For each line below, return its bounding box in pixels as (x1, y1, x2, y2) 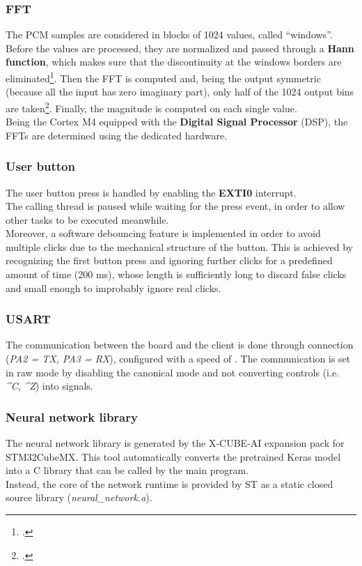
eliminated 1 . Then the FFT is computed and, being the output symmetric (6, 69, 321, 85)
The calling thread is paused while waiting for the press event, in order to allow (6, 199, 345, 213)
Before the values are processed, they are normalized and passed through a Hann (6, 40, 354, 55)
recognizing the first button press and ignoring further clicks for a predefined (6, 253, 333, 268)
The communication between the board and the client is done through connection (6, 337, 354, 352)
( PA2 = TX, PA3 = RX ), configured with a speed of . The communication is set (6, 351, 351, 366)
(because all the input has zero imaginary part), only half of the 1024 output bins (6, 84, 354, 99)
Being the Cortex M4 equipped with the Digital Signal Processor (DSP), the (6, 114, 348, 129)
